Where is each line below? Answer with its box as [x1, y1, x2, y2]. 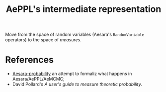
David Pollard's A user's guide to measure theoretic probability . [12, 81, 143, 88]
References [5, 54, 54, 66]
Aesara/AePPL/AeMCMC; [12, 76, 65, 82]
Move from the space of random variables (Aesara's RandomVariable [5, 31, 145, 38]
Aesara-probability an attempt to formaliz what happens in [12, 71, 132, 77]
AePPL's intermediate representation [5, 3, 162, 15]
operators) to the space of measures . [5, 37, 82, 43]
